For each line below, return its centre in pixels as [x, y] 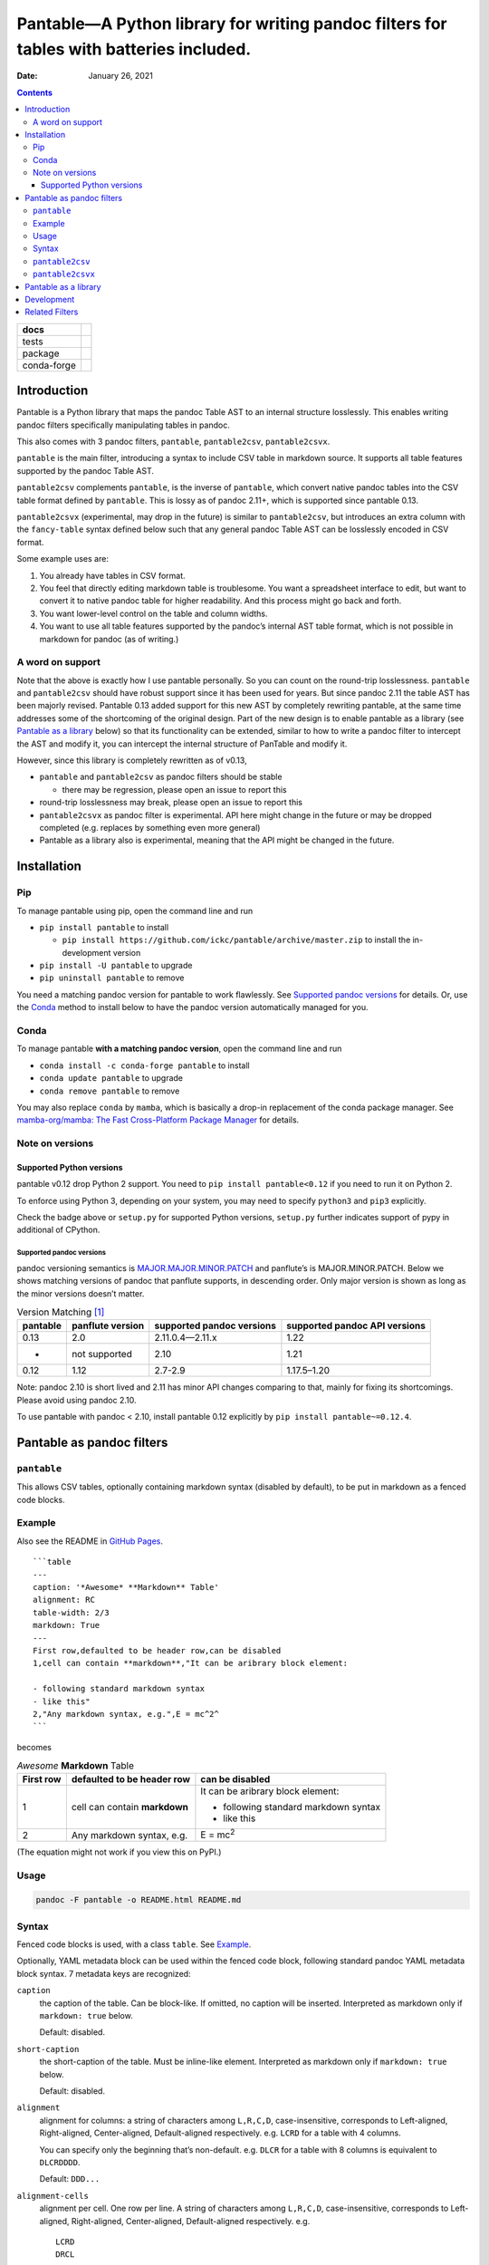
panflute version [108, 1325]
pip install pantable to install [104, 927]
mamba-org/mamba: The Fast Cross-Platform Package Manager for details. [158, 1120]
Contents [35, 92]
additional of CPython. [58, 1230]
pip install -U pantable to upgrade [116, 966]
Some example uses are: [62, 559]
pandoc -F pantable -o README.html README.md [139, 1900]
